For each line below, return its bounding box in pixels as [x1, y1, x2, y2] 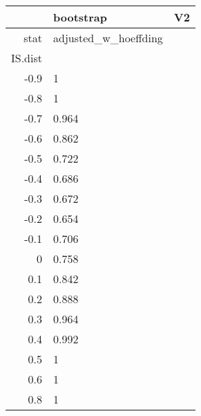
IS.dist [11, 50, 42, 66]
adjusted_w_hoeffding [53, 30, 163, 46]
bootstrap [53, 9, 107, 25]
